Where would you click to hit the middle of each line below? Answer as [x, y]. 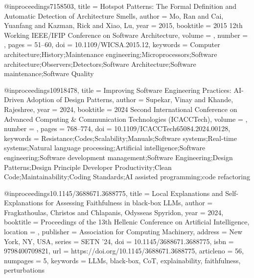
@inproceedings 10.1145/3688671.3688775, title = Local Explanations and [114, 193]
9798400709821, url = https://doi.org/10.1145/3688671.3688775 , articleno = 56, [124, 251]
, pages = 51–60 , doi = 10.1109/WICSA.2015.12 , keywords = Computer [112, 44]
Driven [14, 99]
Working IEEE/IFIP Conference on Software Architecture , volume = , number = [126, 35]
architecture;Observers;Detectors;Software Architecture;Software [100, 64]
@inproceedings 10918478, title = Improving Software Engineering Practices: [118, 90]
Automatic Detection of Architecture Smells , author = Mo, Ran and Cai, [114, 15]
